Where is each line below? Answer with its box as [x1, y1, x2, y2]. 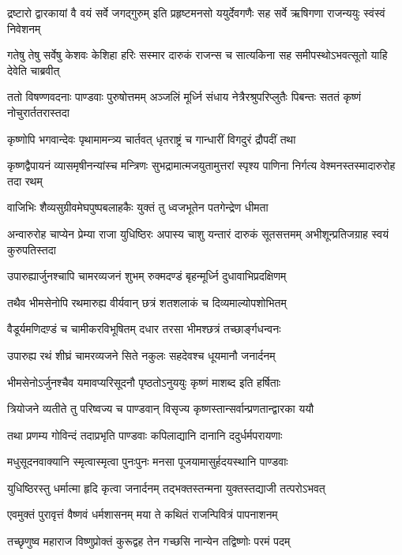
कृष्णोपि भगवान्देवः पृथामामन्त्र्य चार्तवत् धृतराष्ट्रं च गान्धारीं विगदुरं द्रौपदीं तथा [7, 130, 296, 147]
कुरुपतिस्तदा [7, 241, 56, 257]
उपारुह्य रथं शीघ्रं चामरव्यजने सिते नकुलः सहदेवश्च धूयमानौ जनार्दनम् [7, 347, 276, 363]
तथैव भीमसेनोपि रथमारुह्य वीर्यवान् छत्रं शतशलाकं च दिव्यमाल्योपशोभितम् [7, 294, 287, 310]
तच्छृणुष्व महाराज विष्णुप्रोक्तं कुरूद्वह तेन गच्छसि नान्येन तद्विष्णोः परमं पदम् [7, 533, 291, 549]
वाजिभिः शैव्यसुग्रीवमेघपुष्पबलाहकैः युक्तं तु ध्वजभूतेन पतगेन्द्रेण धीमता [7, 199, 269, 216]
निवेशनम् [7, 20, 41, 36]
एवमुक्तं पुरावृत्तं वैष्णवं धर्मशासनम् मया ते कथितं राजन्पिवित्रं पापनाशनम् [7, 506, 278, 523]
